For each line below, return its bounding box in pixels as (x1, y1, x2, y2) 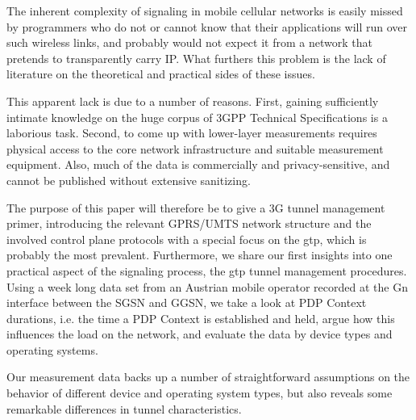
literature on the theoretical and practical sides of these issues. (6, 65, 315, 82)
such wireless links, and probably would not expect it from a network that (6, 34, 372, 51)
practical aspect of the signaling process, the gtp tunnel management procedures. (6, 262, 407, 279)
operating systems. (6, 341, 98, 358)
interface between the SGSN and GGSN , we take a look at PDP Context (6, 294, 367, 311)
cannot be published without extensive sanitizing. (6, 171, 251, 188)
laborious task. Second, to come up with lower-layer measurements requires (6, 124, 377, 141)
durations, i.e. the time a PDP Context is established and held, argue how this (6, 309, 395, 326)
